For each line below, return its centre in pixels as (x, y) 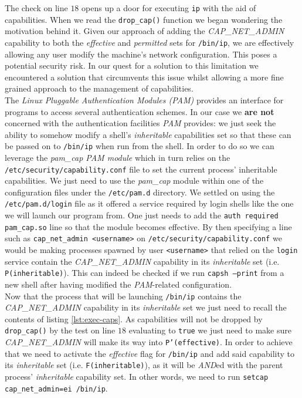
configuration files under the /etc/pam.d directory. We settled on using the (140, 192)
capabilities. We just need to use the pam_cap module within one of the (134, 181)
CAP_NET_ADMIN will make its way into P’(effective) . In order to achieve (149, 342)
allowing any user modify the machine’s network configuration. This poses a (141, 54)
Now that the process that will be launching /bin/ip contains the (123, 296)
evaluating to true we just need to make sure (210, 330)
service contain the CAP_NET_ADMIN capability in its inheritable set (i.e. (142, 261)
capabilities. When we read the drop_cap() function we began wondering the (144, 19)
